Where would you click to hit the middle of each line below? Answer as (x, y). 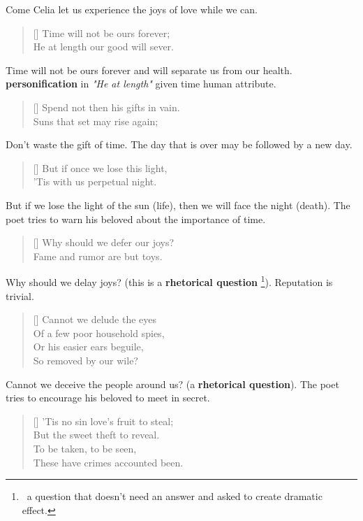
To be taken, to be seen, (85, 448)
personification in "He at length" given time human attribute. (141, 84)
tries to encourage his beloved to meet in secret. (108, 398)
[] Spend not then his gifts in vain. (106, 107)
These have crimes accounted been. (108, 462)
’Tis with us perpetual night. (95, 181)
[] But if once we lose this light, (100, 167)
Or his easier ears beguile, (88, 347)
